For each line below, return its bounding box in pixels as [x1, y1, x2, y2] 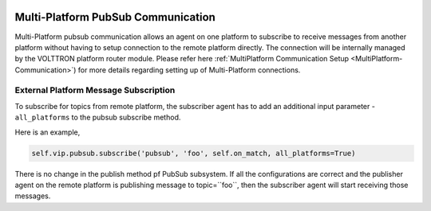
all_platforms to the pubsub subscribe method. [14, 112, 181, 123]
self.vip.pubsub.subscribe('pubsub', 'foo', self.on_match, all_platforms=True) [31, 148, 356, 158]
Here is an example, [14, 127, 81, 137]
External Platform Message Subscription [14, 84, 176, 96]
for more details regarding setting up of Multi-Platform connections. [77, 64, 301, 75]
